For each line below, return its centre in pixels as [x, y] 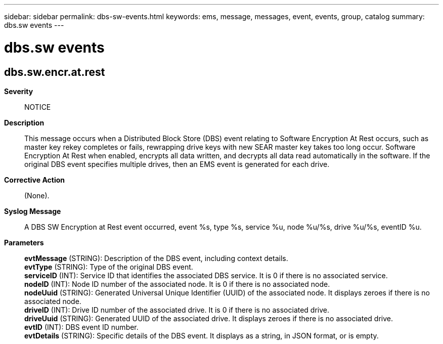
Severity [19, 91]
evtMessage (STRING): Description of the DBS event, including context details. [156, 258]
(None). [37, 195]
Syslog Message [33, 211]
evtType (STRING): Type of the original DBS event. [109, 267]
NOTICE [38, 107]
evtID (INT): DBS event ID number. [81, 327]
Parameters [24, 242]
